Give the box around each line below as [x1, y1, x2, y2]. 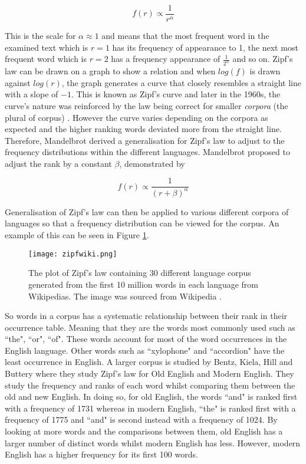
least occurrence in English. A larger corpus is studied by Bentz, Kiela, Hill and [5, 356, 293, 368]
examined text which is [5, 41, 88, 53]
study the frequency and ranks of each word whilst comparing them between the [5, 379, 295, 391]
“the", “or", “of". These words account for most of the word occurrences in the [5, 333, 287, 345]
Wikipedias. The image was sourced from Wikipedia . [28, 289, 222, 302]
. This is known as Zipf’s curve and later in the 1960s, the [71, 88, 281, 100]
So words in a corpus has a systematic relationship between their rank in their [5, 310, 288, 322]
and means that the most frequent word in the [101, 29, 269, 42]
